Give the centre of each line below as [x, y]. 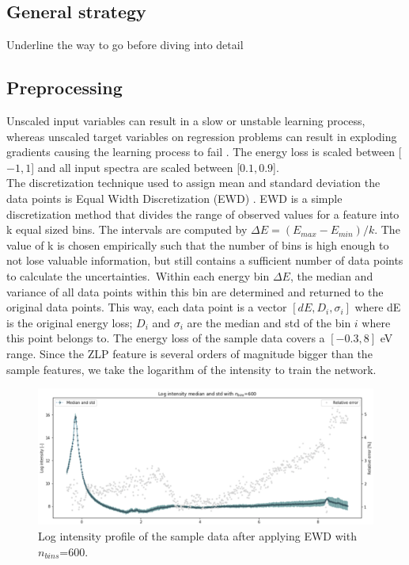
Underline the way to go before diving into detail [125, 45]
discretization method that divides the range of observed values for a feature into [203, 214]
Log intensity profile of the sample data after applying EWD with [197, 535]
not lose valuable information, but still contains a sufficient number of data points [205, 260]
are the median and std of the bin [269, 322]
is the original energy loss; [70, 322]
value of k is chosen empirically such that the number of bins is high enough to [198, 244]
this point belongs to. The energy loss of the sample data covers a [166, 338]
